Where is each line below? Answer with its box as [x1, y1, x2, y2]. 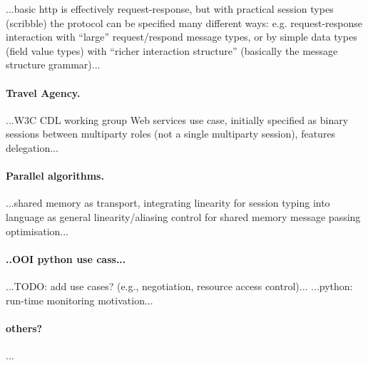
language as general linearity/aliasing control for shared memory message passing [6, 209, 361, 224]
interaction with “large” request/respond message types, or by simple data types [6, 29, 357, 44]
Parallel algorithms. [6, 168, 104, 183]
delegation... [6, 140, 58, 155]
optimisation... [6, 223, 68, 238]
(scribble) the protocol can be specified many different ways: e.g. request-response [6, 15, 362, 30]
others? [6, 320, 43, 335]
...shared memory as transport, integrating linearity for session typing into [6, 195, 330, 210]
